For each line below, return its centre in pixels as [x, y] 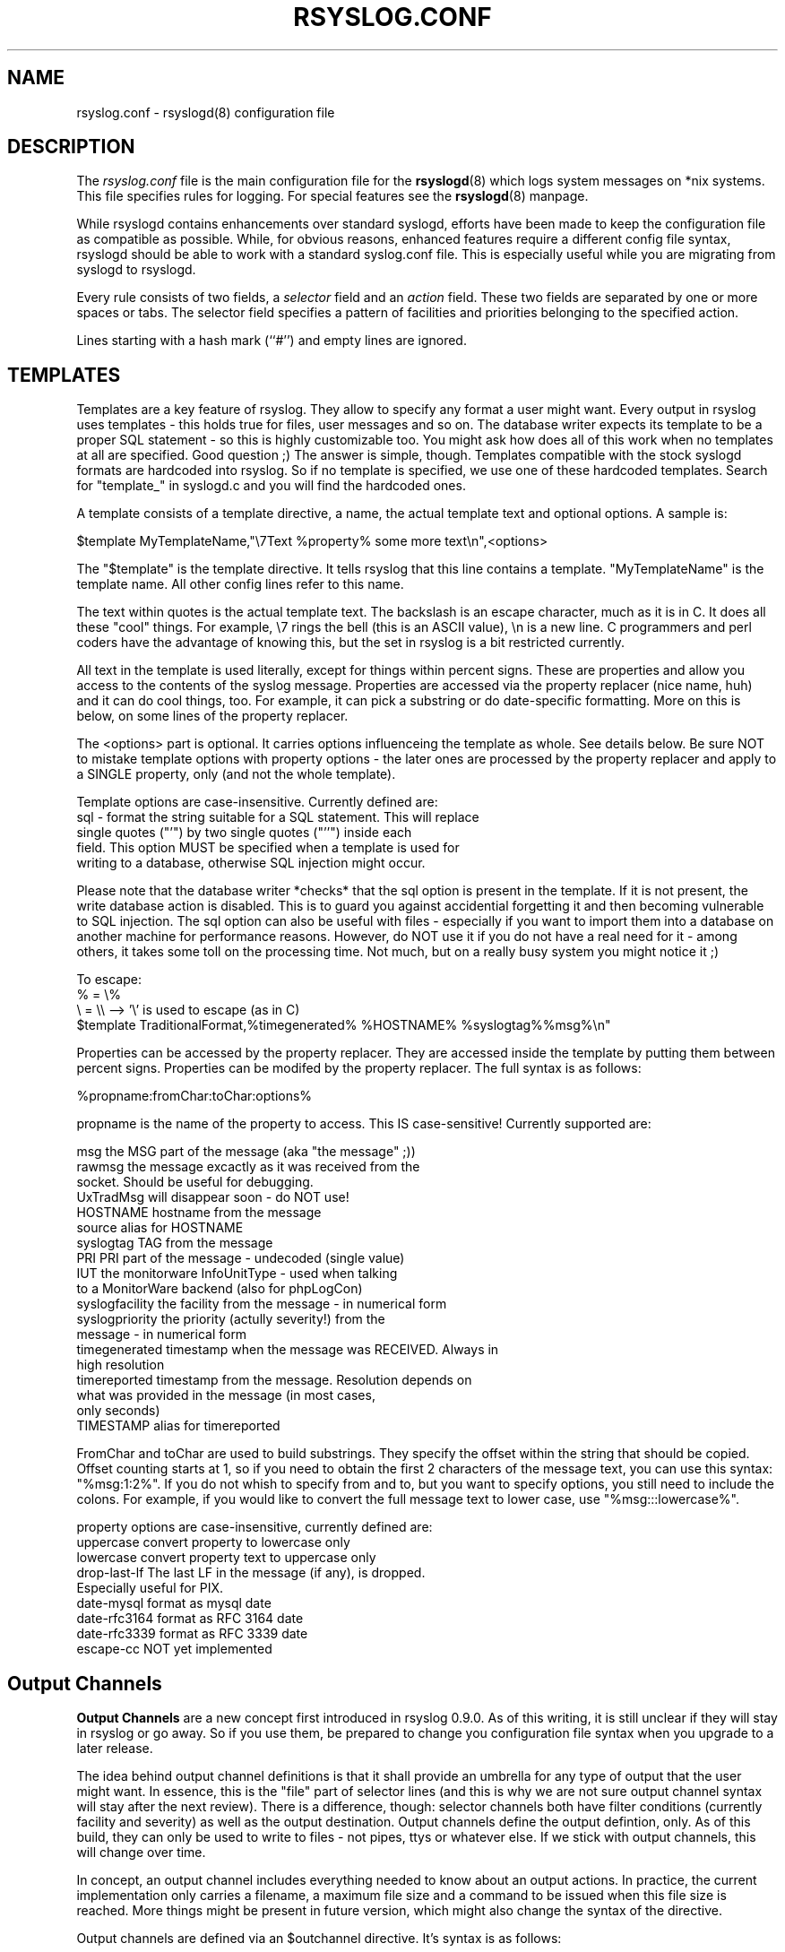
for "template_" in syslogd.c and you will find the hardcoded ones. [271, 486]
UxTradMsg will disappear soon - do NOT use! [213, 1197]
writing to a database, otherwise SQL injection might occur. [251, 863]
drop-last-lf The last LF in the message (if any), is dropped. [251, 1573]
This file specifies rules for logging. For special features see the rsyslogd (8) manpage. [332, 196]
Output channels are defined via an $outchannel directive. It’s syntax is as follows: [319, 1939]
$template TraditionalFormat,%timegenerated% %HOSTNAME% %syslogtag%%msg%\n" [344, 1025]
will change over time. [141, 1853]
